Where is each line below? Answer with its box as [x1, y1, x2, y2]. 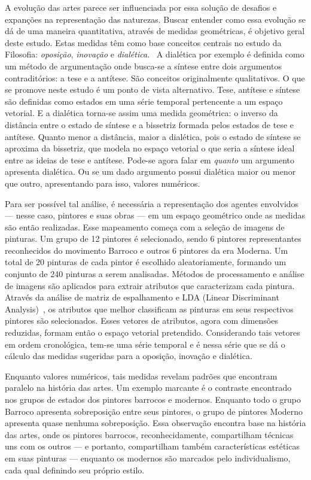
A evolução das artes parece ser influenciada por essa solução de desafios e [5, 1, 277, 13]
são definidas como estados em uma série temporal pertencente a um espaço [5, 95, 283, 107]
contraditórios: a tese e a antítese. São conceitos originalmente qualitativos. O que [5, 71, 305, 84]
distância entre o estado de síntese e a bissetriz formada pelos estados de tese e [5, 118, 294, 130]
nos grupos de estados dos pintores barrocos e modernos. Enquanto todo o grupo [5, 393, 301, 405]
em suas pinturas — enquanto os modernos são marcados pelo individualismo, [5, 451, 291, 464]
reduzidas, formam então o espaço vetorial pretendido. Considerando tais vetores [5, 326, 300, 339]
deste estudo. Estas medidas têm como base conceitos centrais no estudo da [5, 36, 282, 48]
